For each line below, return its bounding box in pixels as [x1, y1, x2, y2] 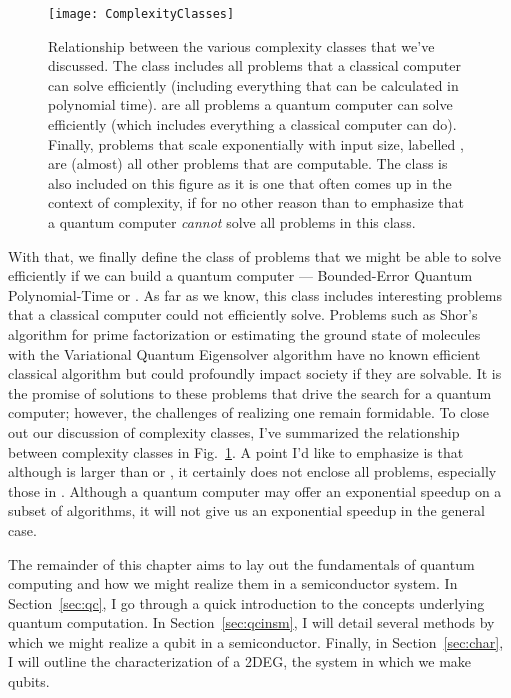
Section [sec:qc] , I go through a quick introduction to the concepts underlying [8, 592, 485, 613]
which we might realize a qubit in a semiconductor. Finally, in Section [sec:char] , [8, 631, 504, 652]
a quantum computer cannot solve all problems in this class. [48, 212, 416, 232]
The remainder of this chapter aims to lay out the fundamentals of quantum [8, 553, 475, 574]
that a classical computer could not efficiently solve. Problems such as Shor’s [8, 304, 478, 325]
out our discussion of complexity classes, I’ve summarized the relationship [8, 421, 460, 442]
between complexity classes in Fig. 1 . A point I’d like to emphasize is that [8, 441, 464, 462]
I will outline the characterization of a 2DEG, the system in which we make [8, 651, 472, 672]
